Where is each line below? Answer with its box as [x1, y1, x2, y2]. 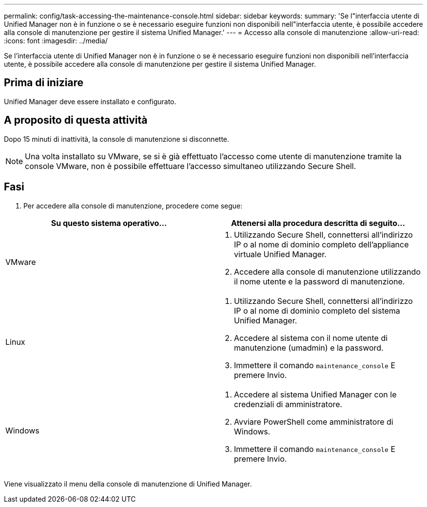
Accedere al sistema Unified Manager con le [234, 389, 397, 399]
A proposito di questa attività [4, 114, 148, 127]
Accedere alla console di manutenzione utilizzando [234, 266, 421, 277]
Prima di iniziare [4, 76, 84, 89]
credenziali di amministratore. [234, 399, 343, 409]
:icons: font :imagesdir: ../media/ [4, 37, 108, 45]
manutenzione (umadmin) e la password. [234, 342, 384, 353]
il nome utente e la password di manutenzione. [234, 276, 405, 286]
